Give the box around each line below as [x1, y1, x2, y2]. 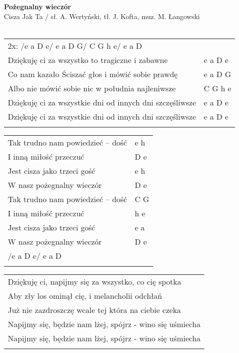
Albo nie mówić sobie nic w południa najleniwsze [8, 82, 176, 94]
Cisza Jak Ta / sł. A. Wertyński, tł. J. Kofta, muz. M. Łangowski [4, 11, 200, 21]
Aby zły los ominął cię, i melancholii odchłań [8, 290, 162, 301]
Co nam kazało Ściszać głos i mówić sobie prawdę [8, 68, 178, 80]
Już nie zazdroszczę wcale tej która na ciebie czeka [8, 304, 181, 315]
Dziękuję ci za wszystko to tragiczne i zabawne [8, 54, 168, 65]
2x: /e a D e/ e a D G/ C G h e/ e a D [8, 40, 142, 51]
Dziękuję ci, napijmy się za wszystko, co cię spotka [8, 275, 181, 287]
